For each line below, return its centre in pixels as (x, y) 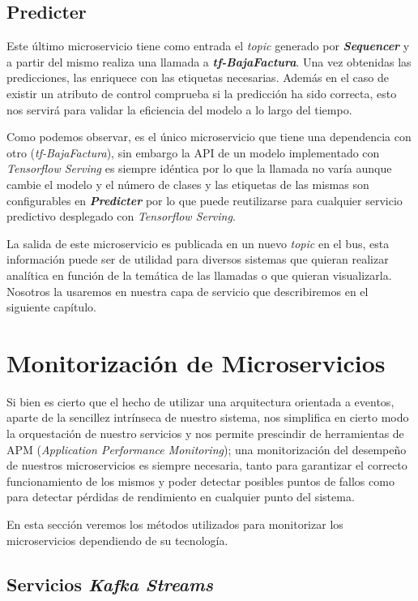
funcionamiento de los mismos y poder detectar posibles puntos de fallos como (200, 481)
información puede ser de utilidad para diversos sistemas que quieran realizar (198, 259)
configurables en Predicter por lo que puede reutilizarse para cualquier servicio (205, 200)
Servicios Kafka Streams (110, 584)
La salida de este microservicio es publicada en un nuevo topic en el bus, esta (198, 243)
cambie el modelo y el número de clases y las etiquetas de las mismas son (188, 184)
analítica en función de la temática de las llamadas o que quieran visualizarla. (199, 275)
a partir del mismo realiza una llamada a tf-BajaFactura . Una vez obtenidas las (209, 61)
